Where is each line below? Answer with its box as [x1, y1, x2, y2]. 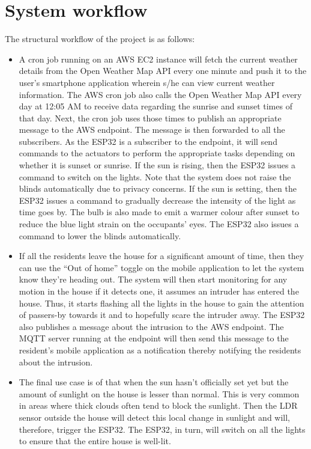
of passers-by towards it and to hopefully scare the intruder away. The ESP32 [19, 308, 305, 321]
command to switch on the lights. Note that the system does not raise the [19, 170, 291, 183]
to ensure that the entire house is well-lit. [19, 435, 171, 447]
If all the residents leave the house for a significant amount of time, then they [19, 249, 304, 262]
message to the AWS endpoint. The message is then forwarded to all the [19, 123, 285, 136]
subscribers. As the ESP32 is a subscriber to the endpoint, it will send [19, 135, 277, 147]
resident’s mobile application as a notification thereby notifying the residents [19, 343, 301, 356]
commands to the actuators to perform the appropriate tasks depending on [19, 147, 295, 159]
